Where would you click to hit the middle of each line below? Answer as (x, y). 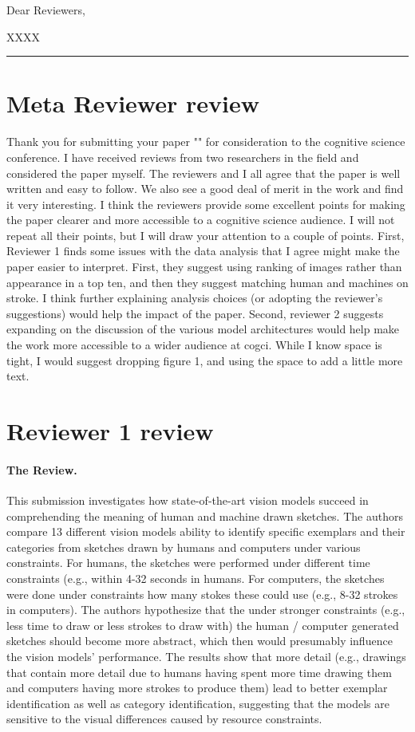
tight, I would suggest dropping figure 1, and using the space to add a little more (205, 360)
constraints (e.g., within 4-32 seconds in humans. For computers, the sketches (196, 578)
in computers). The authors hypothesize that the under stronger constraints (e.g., (206, 610)
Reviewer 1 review (110, 431)
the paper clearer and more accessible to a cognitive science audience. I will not (201, 220)
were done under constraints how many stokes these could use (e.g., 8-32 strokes (202, 594)
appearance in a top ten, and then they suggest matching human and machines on (207, 282)
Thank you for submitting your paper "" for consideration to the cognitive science (206, 142)
